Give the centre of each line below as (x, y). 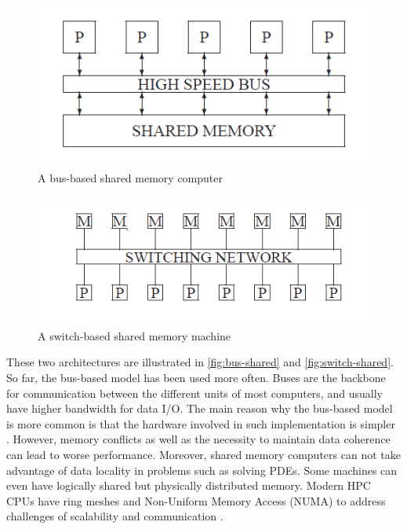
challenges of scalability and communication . (115, 516)
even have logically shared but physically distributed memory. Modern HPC (189, 485)
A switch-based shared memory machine (134, 335)
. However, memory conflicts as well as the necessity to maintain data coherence (198, 439)
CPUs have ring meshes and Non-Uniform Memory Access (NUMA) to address (196, 500)
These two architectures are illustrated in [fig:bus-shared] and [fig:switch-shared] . (200, 362)
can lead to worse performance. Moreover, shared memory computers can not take (203, 454)
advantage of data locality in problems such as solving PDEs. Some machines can (202, 470)
